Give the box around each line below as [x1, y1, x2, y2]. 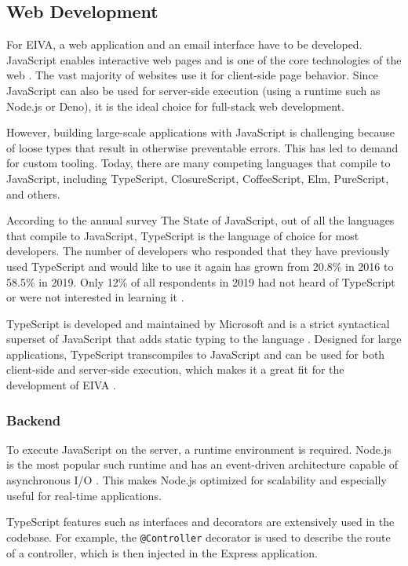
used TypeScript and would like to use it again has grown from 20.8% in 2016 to [6, 257, 394, 274]
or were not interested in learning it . [6, 289, 184, 305]
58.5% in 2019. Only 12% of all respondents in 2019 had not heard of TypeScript [6, 273, 395, 290]
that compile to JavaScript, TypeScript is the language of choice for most [6, 227, 359, 243]
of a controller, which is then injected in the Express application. [6, 544, 318, 561]
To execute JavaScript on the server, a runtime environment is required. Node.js [6, 440, 392, 457]
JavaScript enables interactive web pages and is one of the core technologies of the [6, 51, 402, 68]
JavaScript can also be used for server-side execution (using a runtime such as [6, 82, 381, 98]
